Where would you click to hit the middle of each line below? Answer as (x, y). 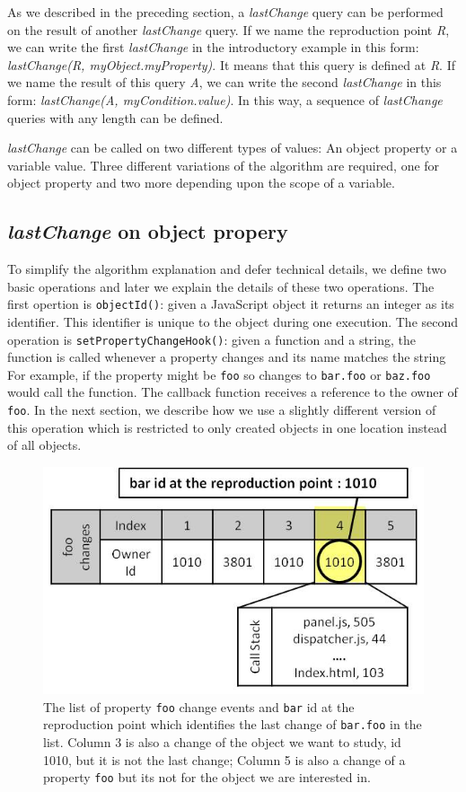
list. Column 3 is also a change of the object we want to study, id (222, 742)
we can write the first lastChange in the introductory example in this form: (213, 47)
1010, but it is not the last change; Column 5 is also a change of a (224, 759)
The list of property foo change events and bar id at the (199, 706)
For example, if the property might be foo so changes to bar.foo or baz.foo (219, 374)
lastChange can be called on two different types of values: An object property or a (233, 148)
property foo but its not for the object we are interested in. (207, 777)
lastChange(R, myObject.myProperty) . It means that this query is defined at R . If (232, 64)
